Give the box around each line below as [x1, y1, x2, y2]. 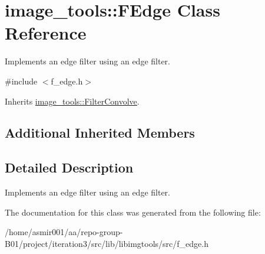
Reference [5, 21, 87, 45]
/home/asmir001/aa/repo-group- [5, 226, 123, 238]
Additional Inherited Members [5, 123, 195, 142]
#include [5, 74, 38, 87]
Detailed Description [5, 158, 134, 177]
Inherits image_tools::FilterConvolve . [5, 95, 140, 107]
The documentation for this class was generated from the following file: [5, 206, 261, 218]
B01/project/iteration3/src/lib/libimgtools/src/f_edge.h [5, 237, 208, 249]
